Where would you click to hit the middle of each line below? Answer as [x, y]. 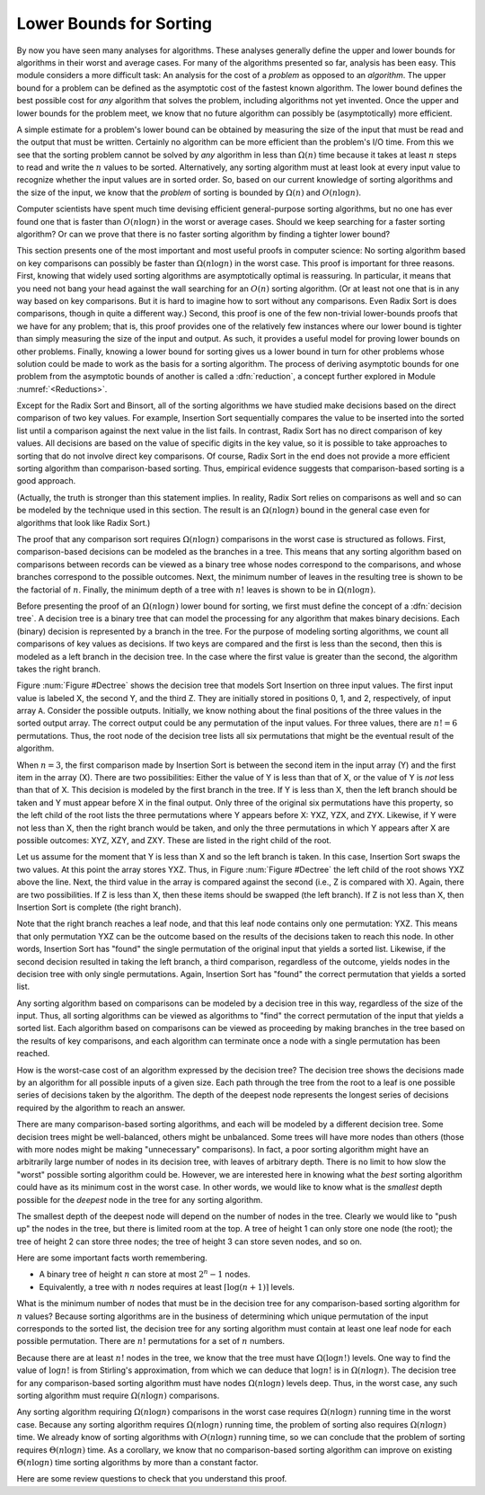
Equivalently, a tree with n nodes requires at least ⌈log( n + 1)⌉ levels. [167, 1286]
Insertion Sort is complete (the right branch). [99, 907]
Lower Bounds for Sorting [115, 23]
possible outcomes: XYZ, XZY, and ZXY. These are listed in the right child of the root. [174, 840]
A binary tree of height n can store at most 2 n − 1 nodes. [145, 1274]
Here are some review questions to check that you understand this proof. [152, 1479]
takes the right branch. [58, 669]
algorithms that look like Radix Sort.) [84, 522]
